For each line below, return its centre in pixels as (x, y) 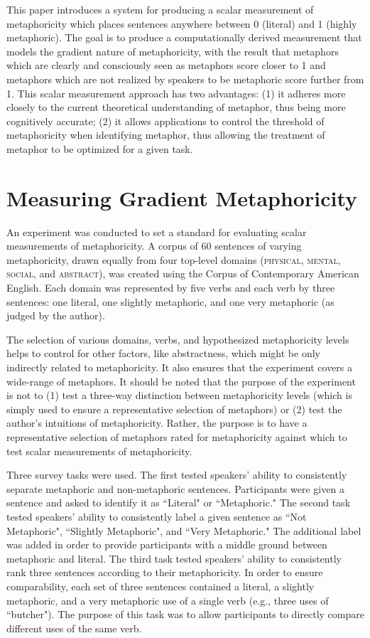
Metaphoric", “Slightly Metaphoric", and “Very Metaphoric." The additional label (184, 530)
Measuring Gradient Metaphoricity (182, 197)
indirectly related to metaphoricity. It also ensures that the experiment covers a (180, 367)
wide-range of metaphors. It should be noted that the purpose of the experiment (181, 381)
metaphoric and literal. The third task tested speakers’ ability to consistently (174, 558)
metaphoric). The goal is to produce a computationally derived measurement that (184, 37)
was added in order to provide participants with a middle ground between (167, 544)
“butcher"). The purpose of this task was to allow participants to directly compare (185, 614)
